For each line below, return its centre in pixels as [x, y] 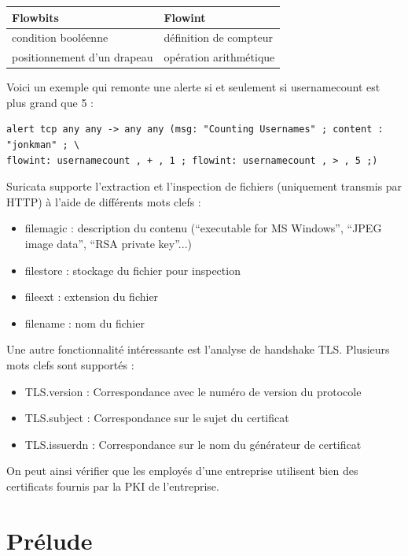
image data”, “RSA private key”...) [108, 244]
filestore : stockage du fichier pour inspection [132, 270]
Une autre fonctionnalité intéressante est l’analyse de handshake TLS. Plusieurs [198, 349]
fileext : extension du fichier [92, 297]
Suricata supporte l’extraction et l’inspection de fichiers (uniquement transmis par [204, 186]
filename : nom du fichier [85, 322]
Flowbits [35, 17]
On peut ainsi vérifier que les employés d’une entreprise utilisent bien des [182, 471]
